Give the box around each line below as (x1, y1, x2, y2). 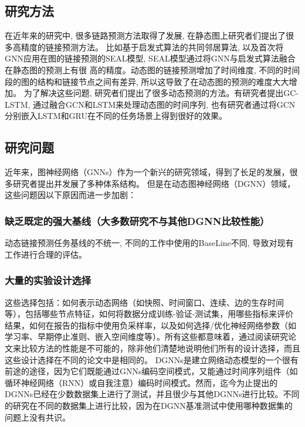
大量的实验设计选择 (5, 273, 91, 288)
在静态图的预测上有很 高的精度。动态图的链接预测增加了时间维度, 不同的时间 (5, 63, 300, 76)
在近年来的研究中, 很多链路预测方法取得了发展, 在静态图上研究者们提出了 (5, 29, 286, 42)
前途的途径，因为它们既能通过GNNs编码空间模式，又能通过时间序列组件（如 (5, 365, 298, 377)
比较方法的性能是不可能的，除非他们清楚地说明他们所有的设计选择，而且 (21, 341, 300, 354)
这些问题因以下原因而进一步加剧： (5, 189, 136, 201)
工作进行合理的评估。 (5, 248, 87, 260)
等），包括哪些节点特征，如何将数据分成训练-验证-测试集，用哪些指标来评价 (5, 308, 294, 320)
